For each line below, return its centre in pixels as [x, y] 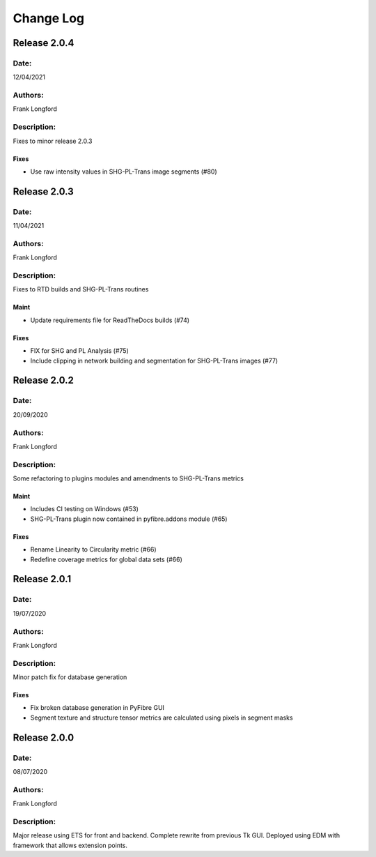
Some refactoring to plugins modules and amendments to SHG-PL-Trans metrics [128, 478]
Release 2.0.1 [42, 579]
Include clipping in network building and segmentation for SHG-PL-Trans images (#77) [154, 361]
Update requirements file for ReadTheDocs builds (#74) [110, 320]
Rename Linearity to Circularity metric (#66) [93, 549]
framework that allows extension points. [70, 845]
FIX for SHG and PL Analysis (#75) [79, 351]
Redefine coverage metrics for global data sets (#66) [106, 559]
